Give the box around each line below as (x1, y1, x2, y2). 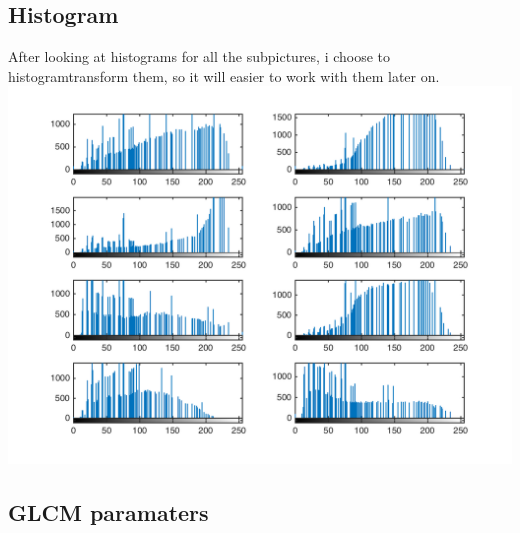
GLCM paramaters (8, 497, 209, 528)
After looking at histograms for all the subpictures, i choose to (8, 46, 391, 67)
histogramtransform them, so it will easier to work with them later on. (8, 65, 440, 86)
